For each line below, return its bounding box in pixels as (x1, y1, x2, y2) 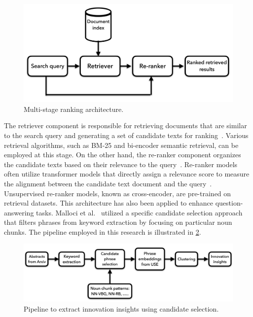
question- (215, 198, 243, 208)
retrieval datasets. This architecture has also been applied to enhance (4, 198, 214, 208)
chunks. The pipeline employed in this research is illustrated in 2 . (4, 226, 201, 237)
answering (4, 207, 34, 217)
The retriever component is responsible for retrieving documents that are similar (4, 120, 247, 131)
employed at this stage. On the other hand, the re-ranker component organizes (4, 149, 241, 160)
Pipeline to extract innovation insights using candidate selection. (24, 303, 219, 314)
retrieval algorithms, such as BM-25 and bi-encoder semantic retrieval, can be (4, 140, 239, 150)
